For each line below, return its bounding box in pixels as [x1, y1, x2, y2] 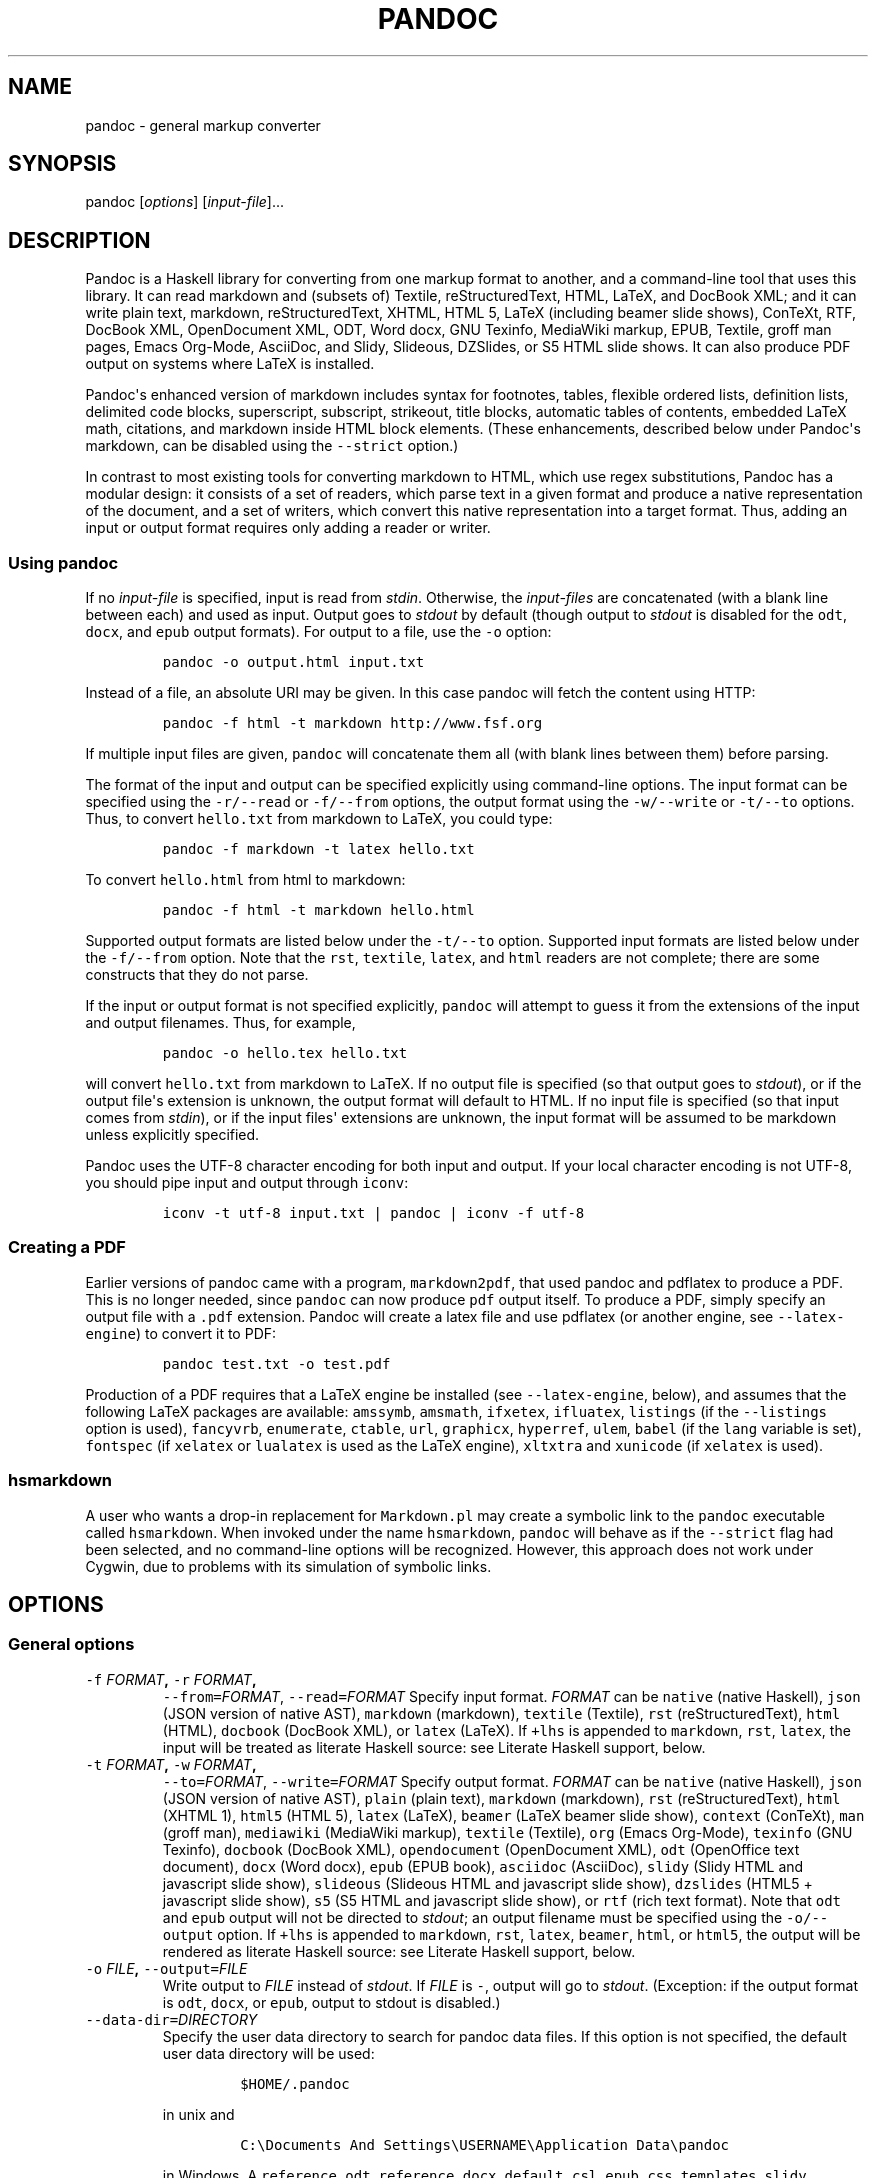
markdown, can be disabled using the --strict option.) [85, 437, 459, 455]
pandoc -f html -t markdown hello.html [162, 902, 475, 919]
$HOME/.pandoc [240, 2075, 350, 2092]
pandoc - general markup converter [85, 116, 321, 134]
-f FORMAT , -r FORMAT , [85, 1670, 257, 1688]
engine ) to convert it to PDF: [85, 1324, 277, 1342]
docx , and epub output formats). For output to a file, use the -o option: [85, 623, 552, 641]
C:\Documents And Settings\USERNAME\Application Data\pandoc [240, 2136, 730, 2153]
